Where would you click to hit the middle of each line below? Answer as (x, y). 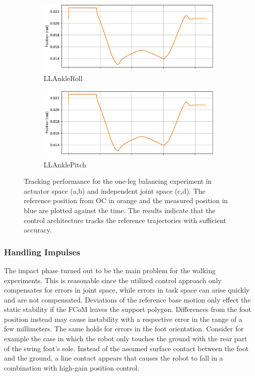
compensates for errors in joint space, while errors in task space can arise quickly (127, 290)
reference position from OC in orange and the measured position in (126, 200)
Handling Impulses (42, 252)
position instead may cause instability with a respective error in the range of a (123, 319)
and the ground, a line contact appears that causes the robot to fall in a (114, 358)
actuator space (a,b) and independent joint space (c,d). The (115, 190)
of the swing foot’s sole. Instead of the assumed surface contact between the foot (126, 348)
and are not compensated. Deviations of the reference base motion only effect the (127, 299)
